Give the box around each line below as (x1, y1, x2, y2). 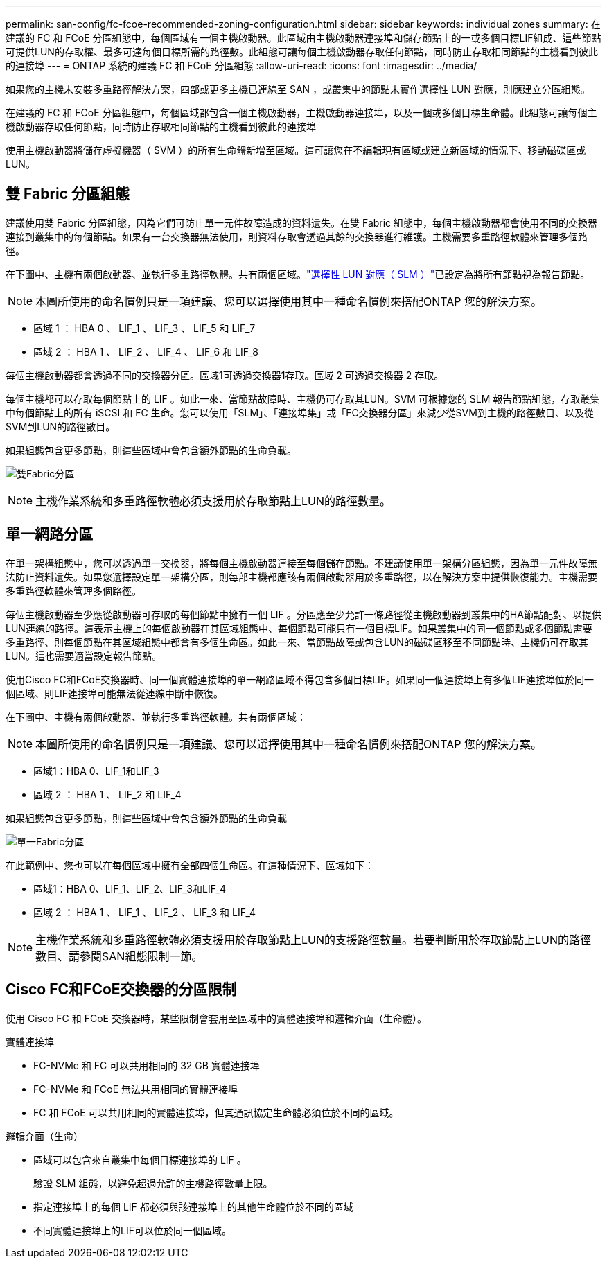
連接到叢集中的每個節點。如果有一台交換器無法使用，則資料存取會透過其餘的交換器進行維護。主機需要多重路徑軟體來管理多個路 (6, 230, 588, 243)
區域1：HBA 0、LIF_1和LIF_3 (33, 764, 159, 777)
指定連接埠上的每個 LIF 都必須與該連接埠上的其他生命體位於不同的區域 (33, 1200, 353, 1213)
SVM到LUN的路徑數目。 (6, 420, 116, 432)
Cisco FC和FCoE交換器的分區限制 (6, 981, 237, 999)
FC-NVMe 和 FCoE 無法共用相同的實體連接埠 (33, 1082, 238, 1095)
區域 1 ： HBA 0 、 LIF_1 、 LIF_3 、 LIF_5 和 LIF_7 (33, 322, 256, 334)
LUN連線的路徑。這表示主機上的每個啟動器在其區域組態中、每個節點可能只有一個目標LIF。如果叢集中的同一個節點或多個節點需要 (6, 622, 592, 634)
